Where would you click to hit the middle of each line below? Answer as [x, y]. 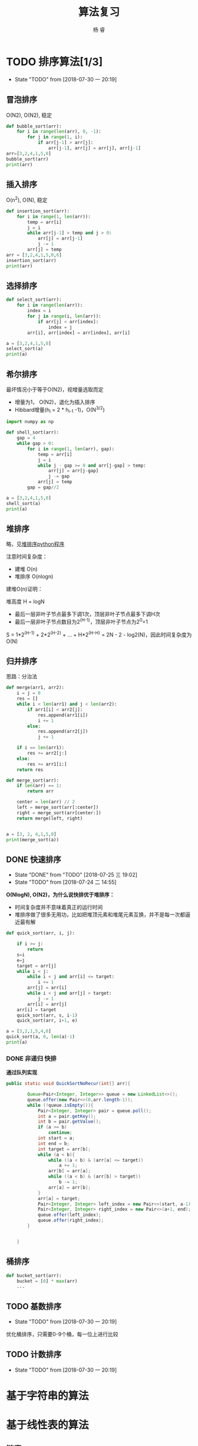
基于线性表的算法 [48, 1425]
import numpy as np [30, 422]
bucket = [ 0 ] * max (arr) [47, 1281]
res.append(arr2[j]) [63, 732]
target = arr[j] [37, 966]
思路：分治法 [22, 677]
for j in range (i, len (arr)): [64, 316]
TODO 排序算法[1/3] [55, 62]
